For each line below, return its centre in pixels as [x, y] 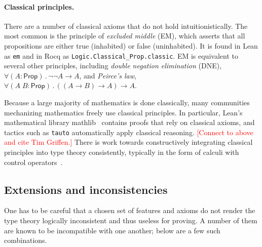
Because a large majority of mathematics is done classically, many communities [127, 102]
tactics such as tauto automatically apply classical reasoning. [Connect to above [129, 132]
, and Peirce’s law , [108, 75]
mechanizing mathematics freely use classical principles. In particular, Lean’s [123, 112]
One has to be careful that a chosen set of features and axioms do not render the [130, 210]
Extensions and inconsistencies [86, 189]
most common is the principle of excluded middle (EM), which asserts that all [125, 36]
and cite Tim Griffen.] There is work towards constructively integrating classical [128, 142]
